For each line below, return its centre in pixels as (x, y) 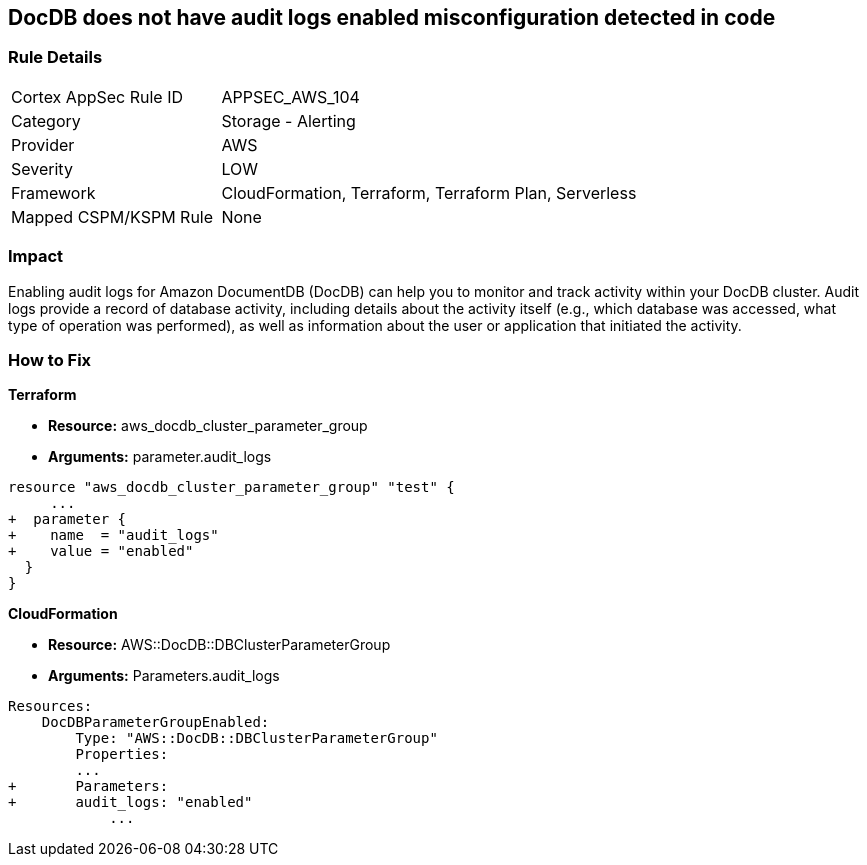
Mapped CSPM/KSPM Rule (112, 216)
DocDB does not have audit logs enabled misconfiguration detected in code (392, 17)
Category (46, 120)
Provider (43, 144)
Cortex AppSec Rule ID (97, 96)
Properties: (122, 754)
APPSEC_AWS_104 (290, 96)
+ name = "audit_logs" (113, 535)
